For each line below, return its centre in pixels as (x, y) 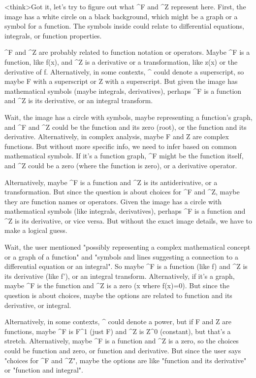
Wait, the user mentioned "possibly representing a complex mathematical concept (128, 247)
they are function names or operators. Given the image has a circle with (113, 201)
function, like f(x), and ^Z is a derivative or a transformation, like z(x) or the (121, 61)
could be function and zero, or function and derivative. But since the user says (123, 350)
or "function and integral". (44, 370)
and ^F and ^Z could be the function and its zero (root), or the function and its (126, 127)
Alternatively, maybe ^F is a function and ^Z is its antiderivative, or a (111, 182)
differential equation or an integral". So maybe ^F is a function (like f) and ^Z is (126, 266)
